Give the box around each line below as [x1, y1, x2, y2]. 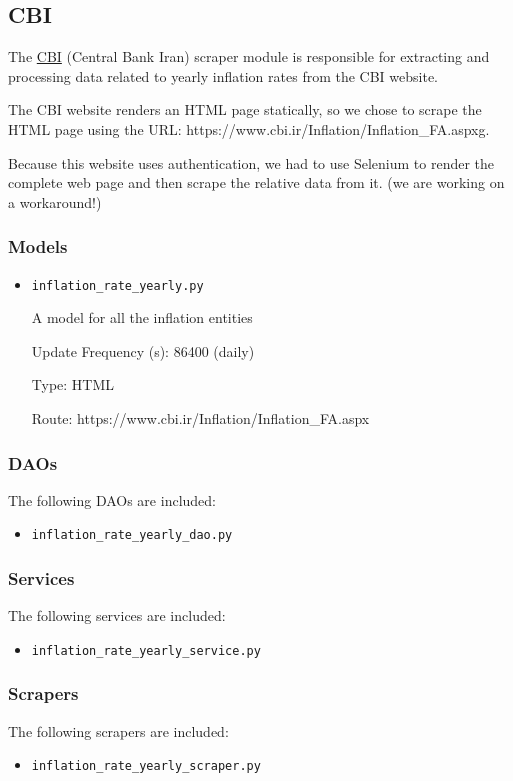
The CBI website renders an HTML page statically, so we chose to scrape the [8, 99, 482, 120]
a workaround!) [8, 191, 102, 212]
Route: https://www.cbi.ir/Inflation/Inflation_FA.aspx [31, 408, 370, 429]
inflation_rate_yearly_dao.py [31, 528, 233, 543]
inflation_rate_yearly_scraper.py [31, 759, 261, 774]
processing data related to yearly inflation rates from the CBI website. [8, 65, 439, 86]
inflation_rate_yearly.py [31, 278, 204, 293]
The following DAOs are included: [8, 489, 216, 510]
